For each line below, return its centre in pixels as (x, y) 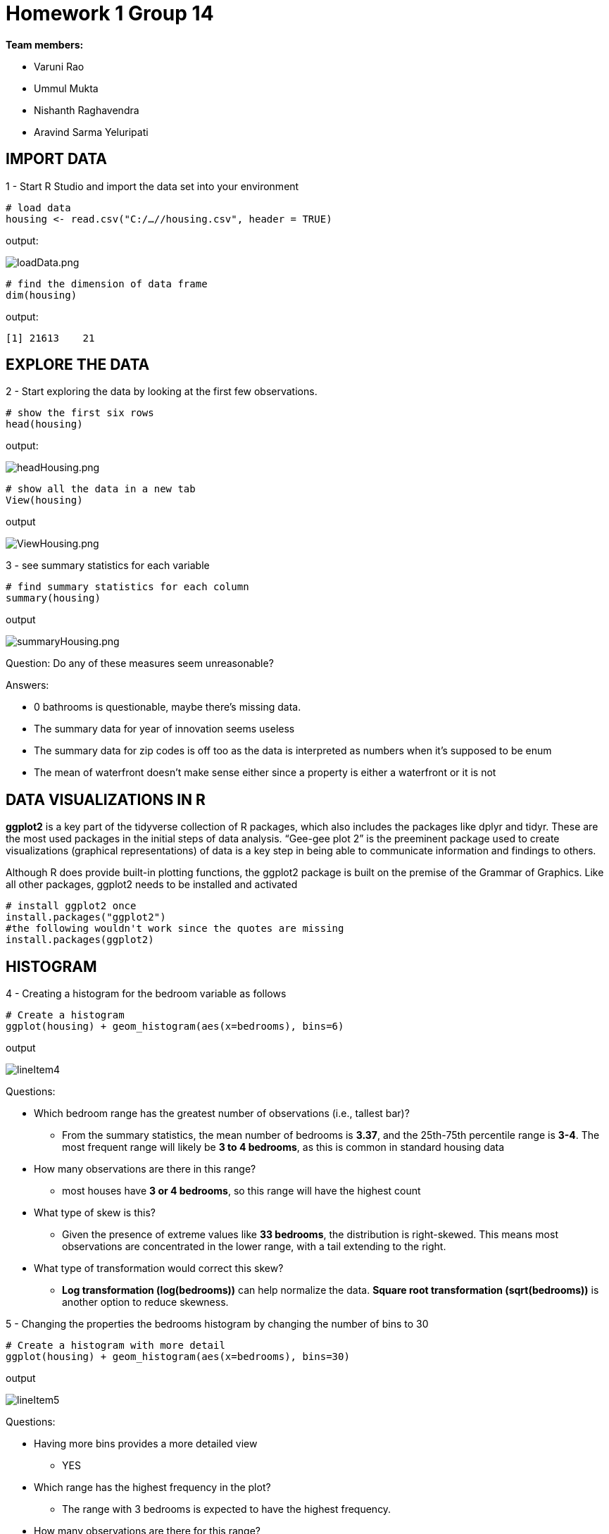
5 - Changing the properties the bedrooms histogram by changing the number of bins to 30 (217, 1324)
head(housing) (44, 424)
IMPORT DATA (56, 159)
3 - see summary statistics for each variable (108, 566)
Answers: (27, 685)
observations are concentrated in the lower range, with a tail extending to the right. (254, 1247)
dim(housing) (42, 295)
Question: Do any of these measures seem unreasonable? (140, 663)
